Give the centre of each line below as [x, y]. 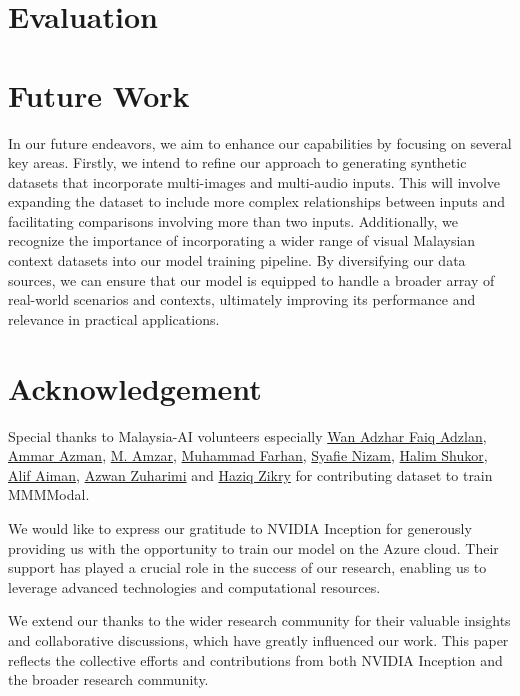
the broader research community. [108, 679]
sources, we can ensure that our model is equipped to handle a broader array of [251, 279]
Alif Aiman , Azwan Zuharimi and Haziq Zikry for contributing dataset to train [250, 474]
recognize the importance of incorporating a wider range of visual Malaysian [242, 240]
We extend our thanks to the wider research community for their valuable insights [259, 620]
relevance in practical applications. [114, 318]
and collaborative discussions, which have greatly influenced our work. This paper [258, 639]
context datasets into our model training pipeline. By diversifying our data [237, 260]
